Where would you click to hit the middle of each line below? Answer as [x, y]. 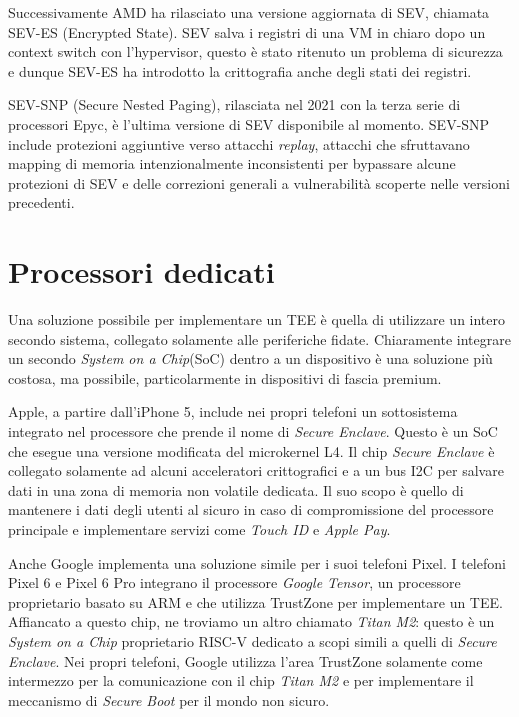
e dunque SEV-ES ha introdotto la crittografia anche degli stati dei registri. [240, 70]
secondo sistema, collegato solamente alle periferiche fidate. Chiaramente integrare [259, 338]
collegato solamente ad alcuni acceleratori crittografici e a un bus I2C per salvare [256, 470]
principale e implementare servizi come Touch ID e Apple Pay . [199, 529]
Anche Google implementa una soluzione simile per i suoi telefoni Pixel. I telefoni [257, 562]
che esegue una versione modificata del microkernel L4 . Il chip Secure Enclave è [251, 450]
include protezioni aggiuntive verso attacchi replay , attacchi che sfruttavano [239, 143]
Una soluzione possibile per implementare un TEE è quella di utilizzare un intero [257, 319]
